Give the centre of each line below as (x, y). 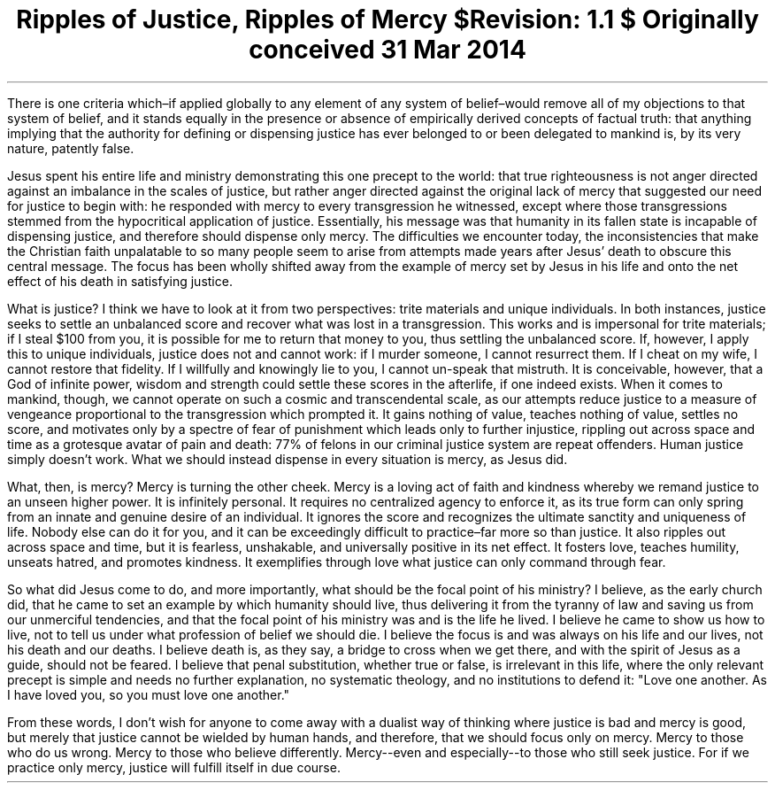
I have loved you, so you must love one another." (149, 694)
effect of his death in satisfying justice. (120, 281)
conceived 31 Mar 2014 (387, 50)
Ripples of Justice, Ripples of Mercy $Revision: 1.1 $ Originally (387, 19)
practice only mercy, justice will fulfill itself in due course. (174, 767)
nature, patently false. (71, 148)
